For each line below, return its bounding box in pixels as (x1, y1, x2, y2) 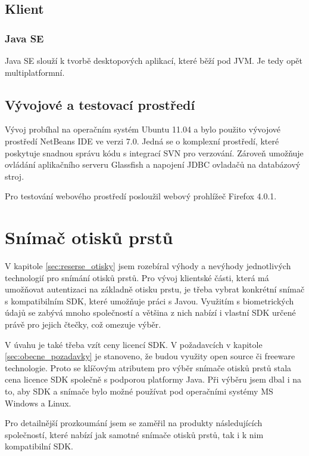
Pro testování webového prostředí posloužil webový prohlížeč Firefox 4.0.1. (5, 190, 277, 202)
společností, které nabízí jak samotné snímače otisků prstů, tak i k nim (5, 428, 264, 440)
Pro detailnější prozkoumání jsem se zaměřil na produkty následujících (5, 417, 263, 429)
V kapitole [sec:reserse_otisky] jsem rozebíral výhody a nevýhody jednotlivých (5, 260, 291, 272)
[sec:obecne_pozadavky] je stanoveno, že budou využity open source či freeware (5, 350, 295, 362)
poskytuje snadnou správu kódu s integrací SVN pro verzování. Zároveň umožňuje (5, 146, 304, 159)
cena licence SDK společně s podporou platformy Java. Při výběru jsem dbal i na (5, 373, 301, 386)
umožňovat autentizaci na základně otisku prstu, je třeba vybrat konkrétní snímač (5, 283, 305, 295)
